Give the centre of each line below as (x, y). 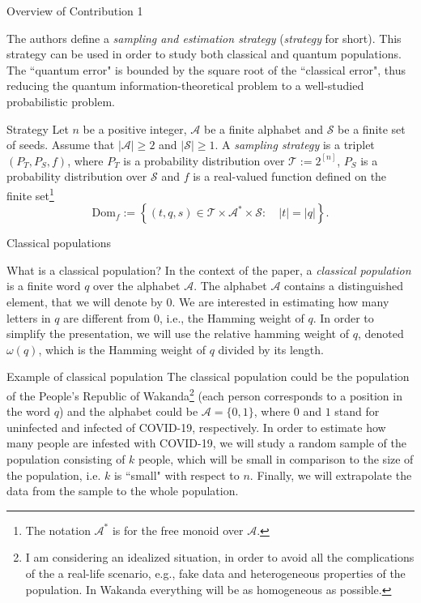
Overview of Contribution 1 (75, 11)
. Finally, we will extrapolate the (331, 475)
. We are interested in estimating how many (281, 301)
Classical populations (59, 243)
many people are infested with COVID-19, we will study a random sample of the (206, 443)
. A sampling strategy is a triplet (295, 145)
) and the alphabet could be (129, 411)
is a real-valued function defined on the (290, 176)
